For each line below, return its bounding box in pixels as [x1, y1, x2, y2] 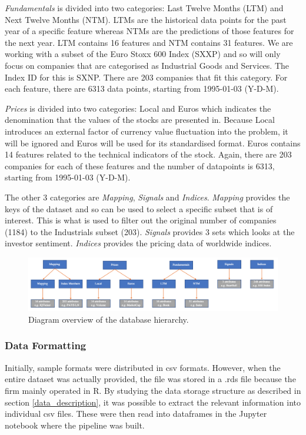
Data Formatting [5, 338, 87, 353]
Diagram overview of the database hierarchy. [28, 313, 189, 325]
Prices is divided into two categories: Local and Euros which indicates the [5, 102, 271, 114]
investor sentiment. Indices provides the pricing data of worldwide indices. [5, 237, 272, 249]
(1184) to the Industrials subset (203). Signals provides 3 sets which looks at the [5, 225, 295, 237]
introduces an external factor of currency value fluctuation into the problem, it [5, 125, 288, 137]
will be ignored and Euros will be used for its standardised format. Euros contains [5, 136, 301, 149]
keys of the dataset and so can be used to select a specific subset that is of [5, 202, 273, 215]
